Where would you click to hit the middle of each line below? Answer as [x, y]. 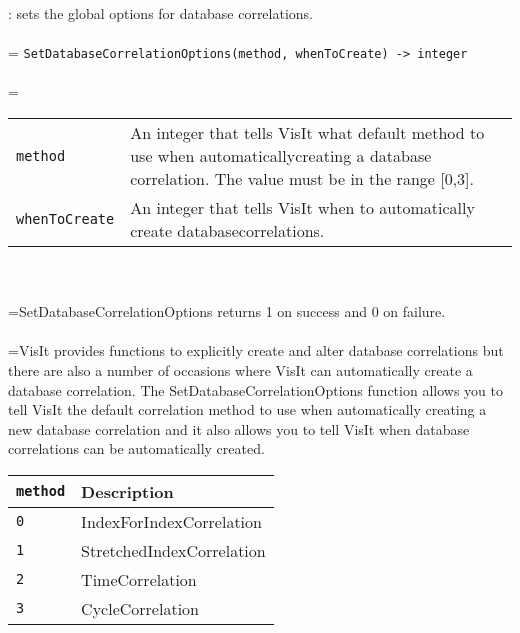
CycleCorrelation [140, 608]
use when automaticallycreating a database [281, 156]
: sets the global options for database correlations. [161, 13]
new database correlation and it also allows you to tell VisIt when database [239, 428]
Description [127, 491]
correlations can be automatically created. [136, 448]
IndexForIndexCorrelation [171, 521]
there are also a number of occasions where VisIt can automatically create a [240, 370]
